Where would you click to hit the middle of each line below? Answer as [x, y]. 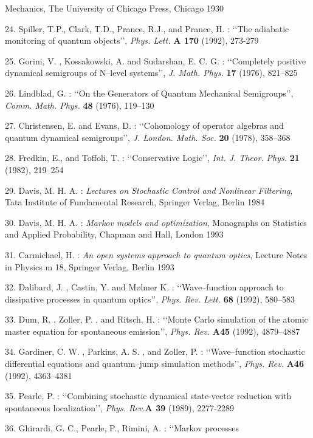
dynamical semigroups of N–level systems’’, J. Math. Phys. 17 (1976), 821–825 [151, 73]
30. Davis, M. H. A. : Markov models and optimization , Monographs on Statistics [156, 222]
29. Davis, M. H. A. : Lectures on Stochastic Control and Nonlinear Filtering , [149, 190]
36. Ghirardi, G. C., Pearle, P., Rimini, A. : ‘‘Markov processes [122, 428]
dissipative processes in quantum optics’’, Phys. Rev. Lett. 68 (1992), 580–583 [150, 299]
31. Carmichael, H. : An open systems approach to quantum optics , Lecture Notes [156, 254]
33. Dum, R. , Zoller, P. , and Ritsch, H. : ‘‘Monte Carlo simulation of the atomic [156, 319]
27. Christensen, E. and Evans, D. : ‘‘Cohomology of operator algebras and [144, 125]
